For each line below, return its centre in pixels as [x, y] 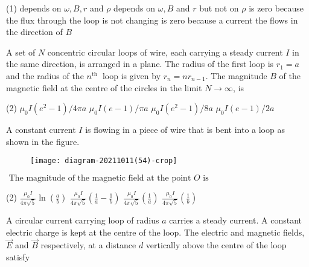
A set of [21, 52]
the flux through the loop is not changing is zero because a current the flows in [152, 20]
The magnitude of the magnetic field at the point [100, 178]
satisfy [18, 256]
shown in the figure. [43, 141]
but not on [219, 8]
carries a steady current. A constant [235, 220]
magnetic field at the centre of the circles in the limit [104, 87]
